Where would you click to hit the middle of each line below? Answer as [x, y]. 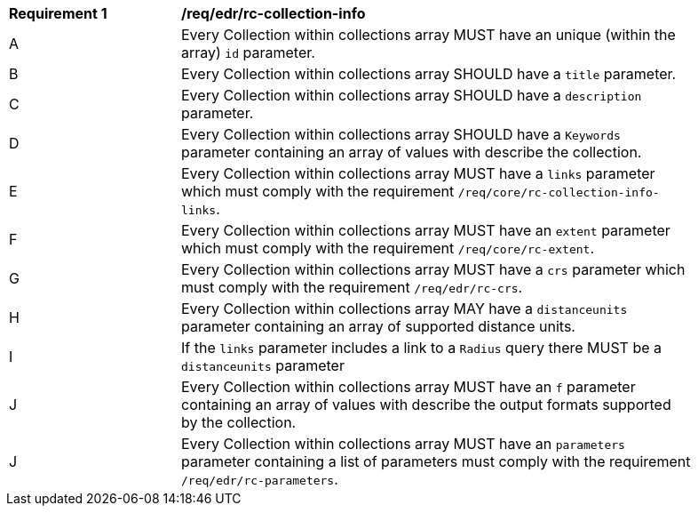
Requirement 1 [58, 13]
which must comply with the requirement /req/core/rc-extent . [388, 248]
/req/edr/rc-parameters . [260, 479]
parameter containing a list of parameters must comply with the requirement [436, 461]
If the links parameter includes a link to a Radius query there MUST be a [422, 348]
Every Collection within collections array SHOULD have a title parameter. [429, 74]
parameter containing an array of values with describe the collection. [412, 152]
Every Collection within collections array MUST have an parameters [403, 444]
